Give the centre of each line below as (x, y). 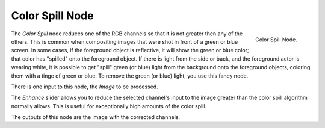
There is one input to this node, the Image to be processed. (85, 87)
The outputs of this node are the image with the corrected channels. (96, 117)
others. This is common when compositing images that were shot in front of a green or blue (124, 41)
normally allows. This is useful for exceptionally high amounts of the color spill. (109, 106)
